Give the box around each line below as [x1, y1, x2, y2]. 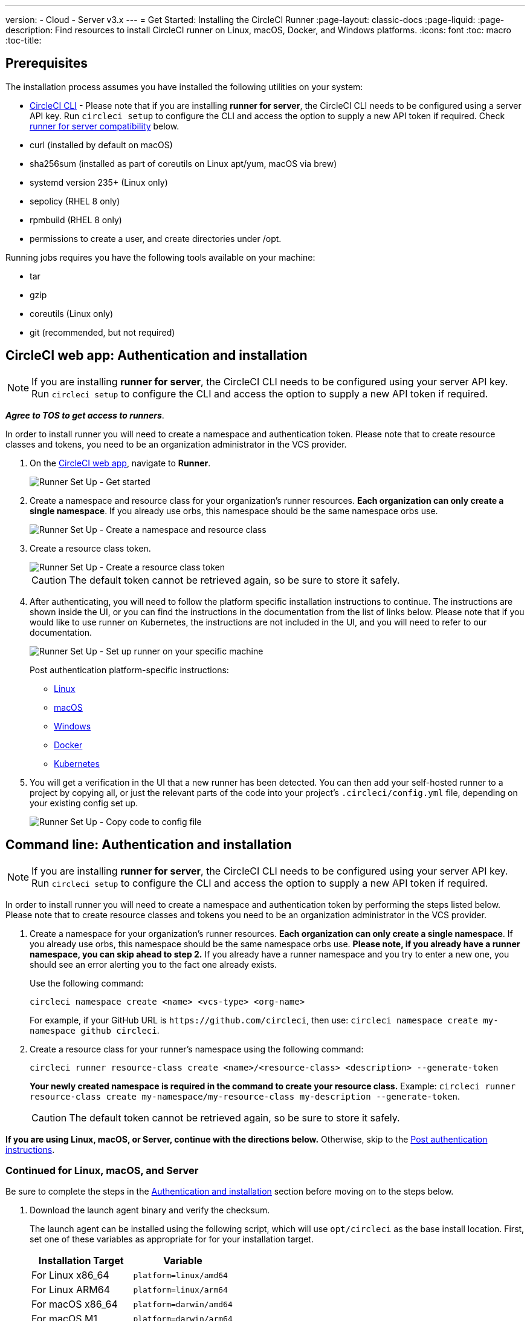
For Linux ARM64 [31, 1283, 111, 1296]
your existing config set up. [30, 797, 138, 808]
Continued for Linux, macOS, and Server [5, 1164, 199, 1176]
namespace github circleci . [30, 1025, 160, 1036]
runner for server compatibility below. [30, 120, 179, 131]
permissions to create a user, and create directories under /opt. [30, 233, 282, 244]
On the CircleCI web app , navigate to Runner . [30, 457, 211, 468]
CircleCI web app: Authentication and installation [5, 348, 308, 364]
